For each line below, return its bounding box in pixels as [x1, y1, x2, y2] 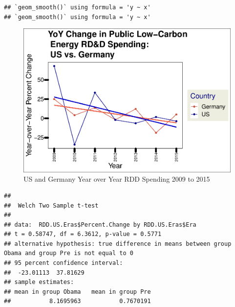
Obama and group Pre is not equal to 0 [4, 250, 133, 257]
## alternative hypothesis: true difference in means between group [4, 240, 232, 247]
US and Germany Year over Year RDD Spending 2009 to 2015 [23, 174, 210, 184]
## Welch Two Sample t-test [4, 202, 99, 209]
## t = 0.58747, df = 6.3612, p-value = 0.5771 [4, 231, 162, 238]
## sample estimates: [4, 279, 74, 286]
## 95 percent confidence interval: [4, 260, 123, 267]
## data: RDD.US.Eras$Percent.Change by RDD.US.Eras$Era [4, 221, 196, 228]
